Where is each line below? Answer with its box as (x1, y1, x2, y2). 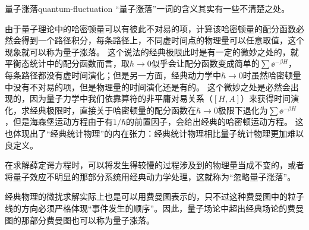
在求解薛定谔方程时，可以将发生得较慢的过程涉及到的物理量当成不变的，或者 (5, 159, 304, 171)
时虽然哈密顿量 (242, 68, 301, 81)
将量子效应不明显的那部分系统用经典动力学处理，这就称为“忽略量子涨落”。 (5, 170, 296, 182)
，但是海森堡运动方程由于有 (5, 115, 113, 128)
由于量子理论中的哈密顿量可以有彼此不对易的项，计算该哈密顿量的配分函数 (5, 22, 296, 34)
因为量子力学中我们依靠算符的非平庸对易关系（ (29, 92, 213, 105)
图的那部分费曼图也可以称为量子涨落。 (5, 213, 154, 226)
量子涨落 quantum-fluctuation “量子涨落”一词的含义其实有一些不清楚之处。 (5, 2, 290, 14)
